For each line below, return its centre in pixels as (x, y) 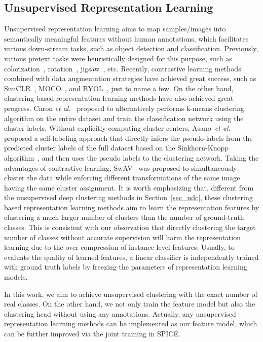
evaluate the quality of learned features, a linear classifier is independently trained (131, 257)
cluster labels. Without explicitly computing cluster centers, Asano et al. (117, 128)
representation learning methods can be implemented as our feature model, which (131, 324)
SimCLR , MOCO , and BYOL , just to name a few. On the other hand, (119, 88)
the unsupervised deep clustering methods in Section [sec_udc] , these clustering (128, 197)
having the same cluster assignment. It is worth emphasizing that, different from (129, 187)
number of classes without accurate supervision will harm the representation (122, 237)
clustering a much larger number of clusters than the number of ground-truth (124, 217)
